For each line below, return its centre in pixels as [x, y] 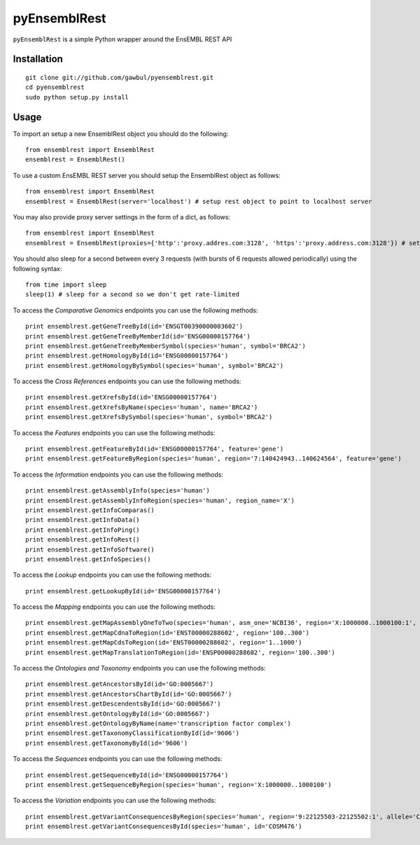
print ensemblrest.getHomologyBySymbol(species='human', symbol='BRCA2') [155, 365]
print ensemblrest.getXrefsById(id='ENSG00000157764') [121, 397]
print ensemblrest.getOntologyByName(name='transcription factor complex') [158, 723]
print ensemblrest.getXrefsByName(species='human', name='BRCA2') [142, 407]
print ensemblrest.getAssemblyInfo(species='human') [118, 491]
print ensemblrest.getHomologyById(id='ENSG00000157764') [127, 356]
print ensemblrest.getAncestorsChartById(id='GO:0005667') [129, 694]
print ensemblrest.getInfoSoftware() [90, 549]
